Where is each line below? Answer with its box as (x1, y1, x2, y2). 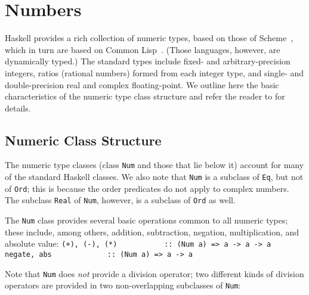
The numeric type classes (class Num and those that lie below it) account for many (5, 159, 304, 171)
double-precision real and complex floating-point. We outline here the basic (5, 78, 279, 91)
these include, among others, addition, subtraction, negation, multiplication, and (5, 225, 299, 238)
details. (5, 101, 31, 114)
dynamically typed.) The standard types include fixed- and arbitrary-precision (5, 55, 291, 67)
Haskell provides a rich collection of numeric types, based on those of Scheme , (5, 32, 293, 44)
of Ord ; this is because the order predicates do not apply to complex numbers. (5, 182, 289, 194)
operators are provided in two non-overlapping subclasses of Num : (5, 279, 241, 291)
